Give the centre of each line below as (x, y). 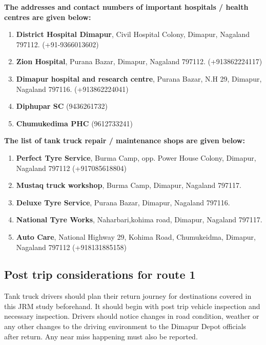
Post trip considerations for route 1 (100, 274)
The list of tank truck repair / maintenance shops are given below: (125, 140)
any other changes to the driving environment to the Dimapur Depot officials (125, 326)
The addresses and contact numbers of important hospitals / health (126, 7)
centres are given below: (48, 17)
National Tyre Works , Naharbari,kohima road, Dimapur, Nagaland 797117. (139, 219)
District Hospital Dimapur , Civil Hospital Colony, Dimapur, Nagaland (133, 34)
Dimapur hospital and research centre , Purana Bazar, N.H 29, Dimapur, (139, 78)
